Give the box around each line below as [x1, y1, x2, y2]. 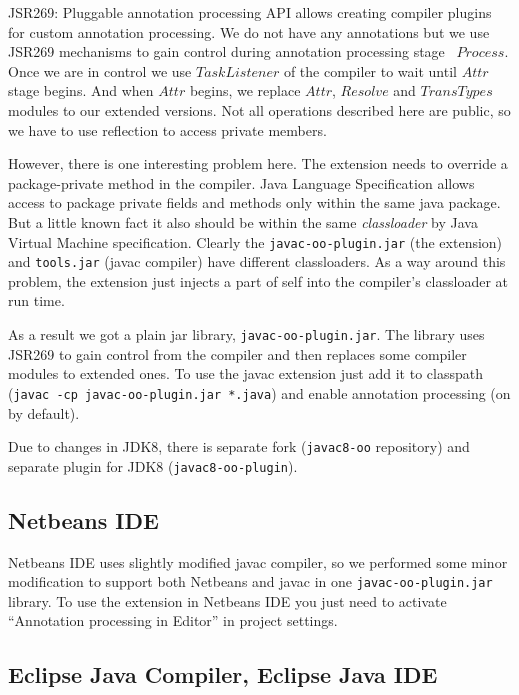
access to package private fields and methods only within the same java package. [8, 192, 501, 213]
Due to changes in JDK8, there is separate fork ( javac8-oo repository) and [8, 436, 470, 457]
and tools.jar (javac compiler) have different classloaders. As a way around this [8, 251, 506, 272]
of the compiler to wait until [283, 60, 457, 81]
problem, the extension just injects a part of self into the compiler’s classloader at [8, 270, 509, 291]
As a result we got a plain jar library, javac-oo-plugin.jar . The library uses [8, 324, 485, 345]
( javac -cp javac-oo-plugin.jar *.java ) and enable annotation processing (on [8, 382, 511, 403]
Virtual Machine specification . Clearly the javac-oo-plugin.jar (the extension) [8, 231, 503, 252]
